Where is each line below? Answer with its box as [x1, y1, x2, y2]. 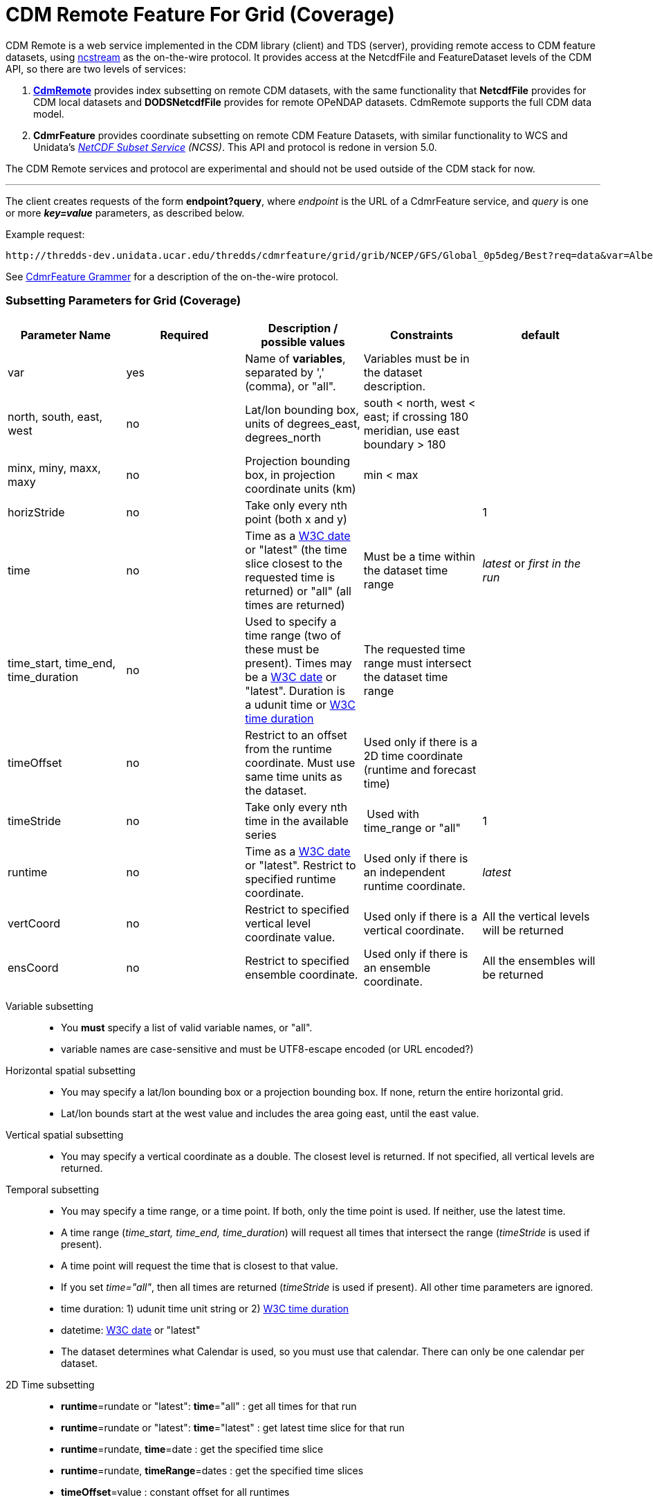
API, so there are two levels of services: [6, 62, 186, 75]
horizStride [8, 505, 65, 519]
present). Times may [245, 655, 352, 670]
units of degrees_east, [245, 416, 360, 431]
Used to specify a [245, 614, 337, 628]
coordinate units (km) [245, 481, 356, 496]
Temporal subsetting [6, 1183, 99, 1195]
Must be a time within [363, 549, 475, 563]
